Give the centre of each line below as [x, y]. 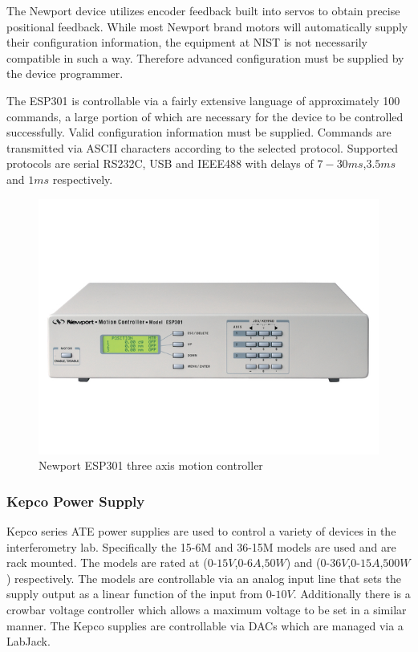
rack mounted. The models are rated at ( [107, 562]
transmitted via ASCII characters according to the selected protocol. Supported [203, 147]
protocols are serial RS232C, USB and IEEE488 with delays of [160, 163]
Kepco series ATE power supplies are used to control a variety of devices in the [201, 530]
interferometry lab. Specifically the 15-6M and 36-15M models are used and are [201, 546]
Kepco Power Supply [76, 501]
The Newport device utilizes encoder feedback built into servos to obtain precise [203, 10]
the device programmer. [65, 73]
